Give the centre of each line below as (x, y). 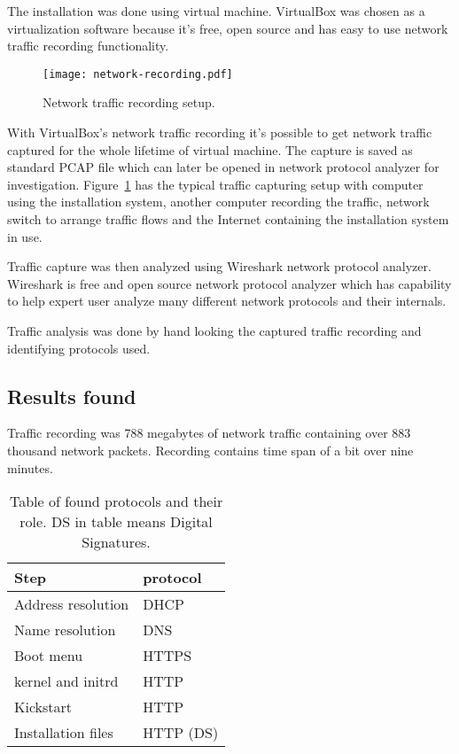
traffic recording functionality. (88, 46)
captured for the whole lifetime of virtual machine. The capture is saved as (210, 149)
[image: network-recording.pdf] (138, 74)
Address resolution (72, 604)
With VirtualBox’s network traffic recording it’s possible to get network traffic (220, 132)
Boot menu (49, 656)
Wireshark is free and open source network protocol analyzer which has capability (229, 283)
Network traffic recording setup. (129, 102)
